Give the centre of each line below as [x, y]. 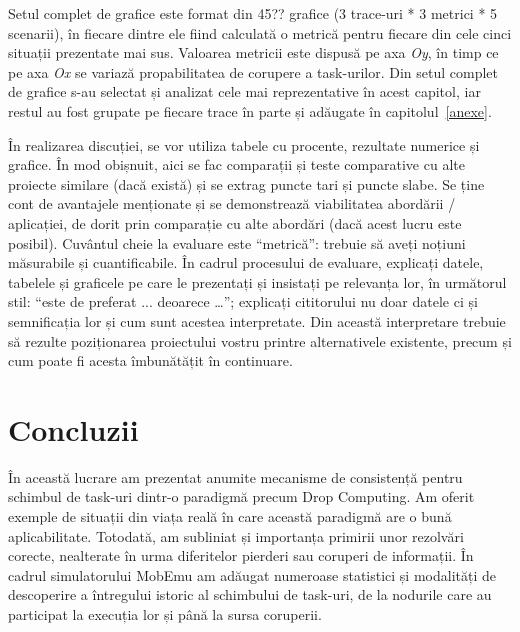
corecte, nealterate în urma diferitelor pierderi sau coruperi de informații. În [241, 555]
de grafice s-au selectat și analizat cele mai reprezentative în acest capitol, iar [244, 91]
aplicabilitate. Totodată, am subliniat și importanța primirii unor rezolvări [236, 535]
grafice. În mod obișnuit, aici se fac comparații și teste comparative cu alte [236, 164]
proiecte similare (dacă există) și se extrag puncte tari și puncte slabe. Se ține [246, 183]
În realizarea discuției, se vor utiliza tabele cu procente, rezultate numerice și [244, 144]
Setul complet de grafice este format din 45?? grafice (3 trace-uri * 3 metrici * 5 [253, 13]
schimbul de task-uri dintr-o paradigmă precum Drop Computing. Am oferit [241, 496]
